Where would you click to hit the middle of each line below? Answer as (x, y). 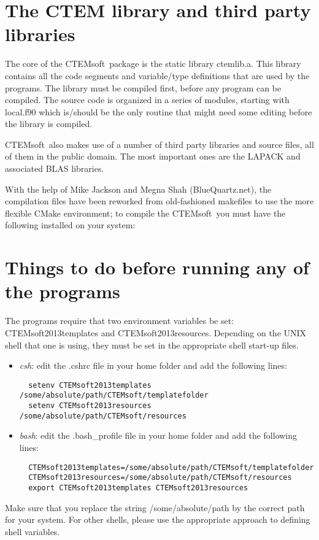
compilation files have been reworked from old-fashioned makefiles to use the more (159, 201)
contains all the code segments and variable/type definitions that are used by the (157, 75)
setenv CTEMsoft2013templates (90, 385)
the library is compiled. (49, 124)
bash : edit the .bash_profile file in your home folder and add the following (158, 435)
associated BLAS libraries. (55, 168)
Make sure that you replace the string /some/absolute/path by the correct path (155, 507)
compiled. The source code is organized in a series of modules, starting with (147, 100)
